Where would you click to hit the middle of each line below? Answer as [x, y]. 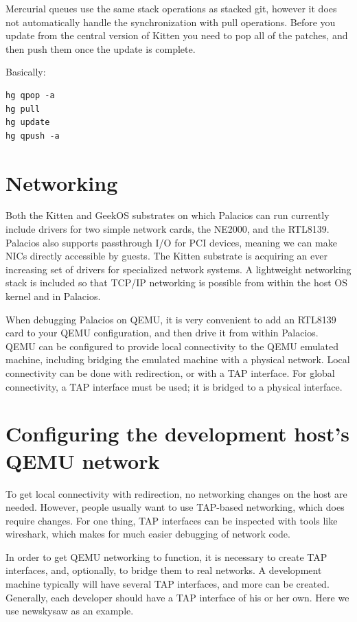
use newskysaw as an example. [70, 611]
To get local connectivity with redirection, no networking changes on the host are [176, 493]
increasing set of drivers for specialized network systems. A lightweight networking [178, 269]
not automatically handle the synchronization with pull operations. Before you [171, 22]
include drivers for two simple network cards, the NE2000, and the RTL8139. [168, 229]
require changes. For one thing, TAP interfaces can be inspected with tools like [172, 520]
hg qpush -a [33, 136]
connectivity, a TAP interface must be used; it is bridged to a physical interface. [174, 386]
